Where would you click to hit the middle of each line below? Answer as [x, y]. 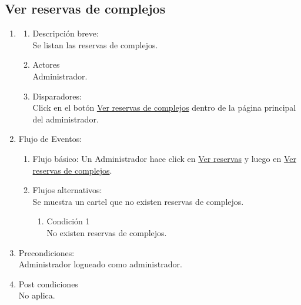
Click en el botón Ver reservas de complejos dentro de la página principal [164, 107]
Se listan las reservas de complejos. [95, 44]
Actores [46, 64]
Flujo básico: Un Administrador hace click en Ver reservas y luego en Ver [164, 158]
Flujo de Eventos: [50, 139]
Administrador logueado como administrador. [100, 264]
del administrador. [66, 119]
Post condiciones [48, 284]
